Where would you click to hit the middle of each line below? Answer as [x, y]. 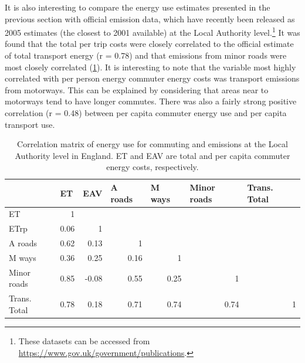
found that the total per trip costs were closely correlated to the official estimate [149, 44]
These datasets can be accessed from [84, 340]
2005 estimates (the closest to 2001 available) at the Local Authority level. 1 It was [152, 31]
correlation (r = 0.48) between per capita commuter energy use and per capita [146, 113]
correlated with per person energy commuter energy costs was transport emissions [152, 78]
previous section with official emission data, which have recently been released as [150, 18]
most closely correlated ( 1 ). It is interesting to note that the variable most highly [150, 67]
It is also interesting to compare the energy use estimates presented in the [138, 7]
